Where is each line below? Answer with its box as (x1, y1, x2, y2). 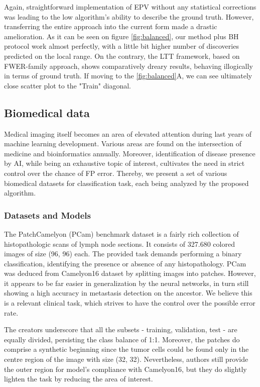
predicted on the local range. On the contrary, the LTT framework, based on (4, 50, 240, 61)
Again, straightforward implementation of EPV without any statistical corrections (4, 2, 256, 12)
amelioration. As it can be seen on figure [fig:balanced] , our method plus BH (4, 31, 239, 41)
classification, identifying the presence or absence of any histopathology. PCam (4, 258, 246, 268)
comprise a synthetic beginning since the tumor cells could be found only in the (4, 344, 249, 354)
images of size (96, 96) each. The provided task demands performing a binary (4, 248, 242, 259)
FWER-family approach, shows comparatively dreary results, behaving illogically (4, 60, 253, 71)
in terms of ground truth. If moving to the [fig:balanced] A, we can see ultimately (4, 70, 252, 81)
